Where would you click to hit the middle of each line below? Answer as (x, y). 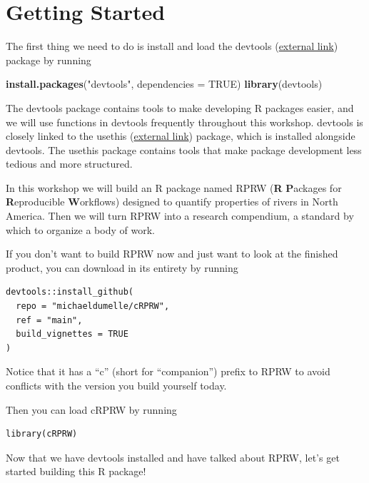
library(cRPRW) (42, 434)
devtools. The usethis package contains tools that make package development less (184, 149)
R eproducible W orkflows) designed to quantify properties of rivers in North (172, 202)
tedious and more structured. (69, 164)
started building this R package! (76, 471)
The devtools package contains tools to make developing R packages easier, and (180, 107)
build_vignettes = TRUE (72, 334)
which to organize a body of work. (80, 229)
